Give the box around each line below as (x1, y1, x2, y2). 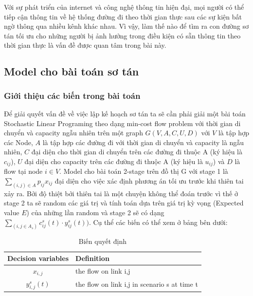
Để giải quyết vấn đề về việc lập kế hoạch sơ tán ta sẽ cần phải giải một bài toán (4, 108, 246, 118)
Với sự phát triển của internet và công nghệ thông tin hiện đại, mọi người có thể (4, 2, 244, 12)
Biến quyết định (78, 236, 127, 246)
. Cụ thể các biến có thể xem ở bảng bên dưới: (89, 217, 228, 227)
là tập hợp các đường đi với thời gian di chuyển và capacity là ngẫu (42, 137, 244, 147)
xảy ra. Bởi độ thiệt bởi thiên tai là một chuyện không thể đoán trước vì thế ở (4, 188, 238, 198)
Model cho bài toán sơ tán (4, 64, 139, 79)
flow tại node (4, 166, 43, 176)
